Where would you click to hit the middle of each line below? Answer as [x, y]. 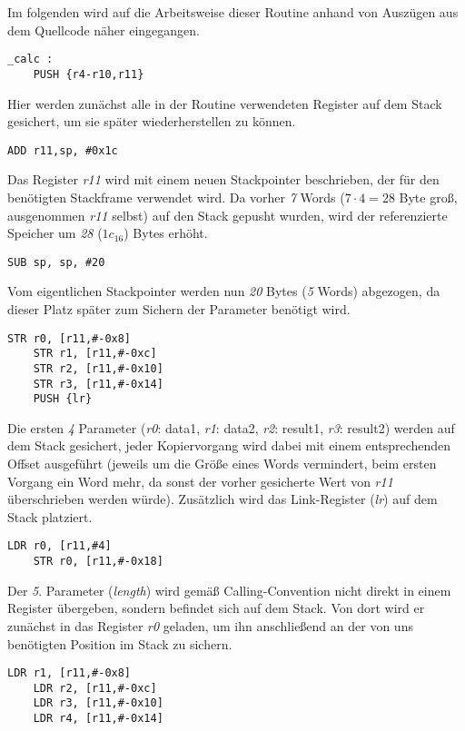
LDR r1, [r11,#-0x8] [69, 673]
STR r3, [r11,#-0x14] [98, 384]
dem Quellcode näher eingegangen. [104, 30]
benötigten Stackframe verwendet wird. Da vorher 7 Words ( [176, 197]
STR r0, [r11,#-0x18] [98, 562]
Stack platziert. [50, 516]
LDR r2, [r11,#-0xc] [95, 688]
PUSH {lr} [63, 399]
